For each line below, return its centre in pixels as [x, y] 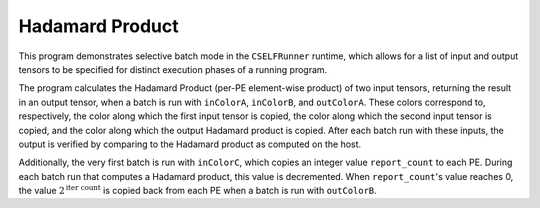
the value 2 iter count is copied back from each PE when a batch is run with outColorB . [197, 190]
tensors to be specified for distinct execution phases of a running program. [173, 69]
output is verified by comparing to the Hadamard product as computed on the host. [190, 144]
